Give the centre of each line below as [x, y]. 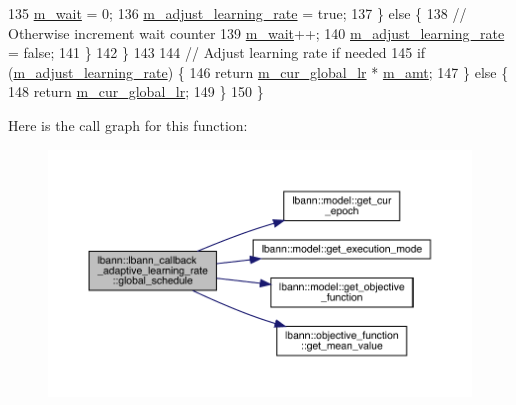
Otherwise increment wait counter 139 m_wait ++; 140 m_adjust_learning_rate [256, 32]
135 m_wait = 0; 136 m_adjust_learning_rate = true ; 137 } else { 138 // [237, 13]
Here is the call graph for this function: [128, 124]
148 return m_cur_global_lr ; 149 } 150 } [136, 91]
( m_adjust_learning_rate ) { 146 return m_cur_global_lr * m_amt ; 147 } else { [258, 71]
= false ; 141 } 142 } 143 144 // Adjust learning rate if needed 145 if [217, 52]
